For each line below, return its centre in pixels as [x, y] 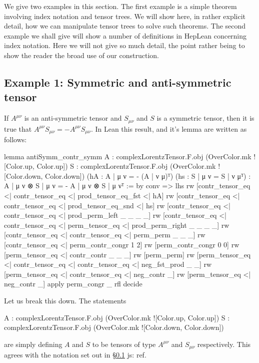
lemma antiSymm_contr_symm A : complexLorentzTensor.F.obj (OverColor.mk [128, 156]
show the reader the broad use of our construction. [81, 55]
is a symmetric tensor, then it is [205, 118]
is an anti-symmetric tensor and [73, 118]
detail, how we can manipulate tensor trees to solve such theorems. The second [125, 26]
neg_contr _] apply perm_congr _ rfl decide [73, 284]
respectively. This [224, 344]
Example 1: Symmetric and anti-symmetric [118, 82]
